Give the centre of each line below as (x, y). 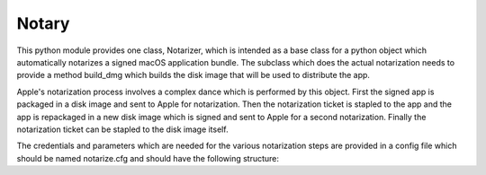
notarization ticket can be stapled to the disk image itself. (122, 129)
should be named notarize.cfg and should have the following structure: (148, 158)
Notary (43, 23)
